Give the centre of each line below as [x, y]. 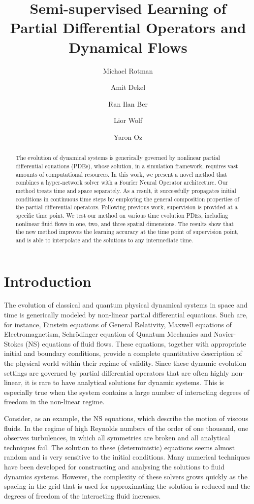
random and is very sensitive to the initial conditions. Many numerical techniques [127, 457]
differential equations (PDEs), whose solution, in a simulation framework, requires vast [127, 166]
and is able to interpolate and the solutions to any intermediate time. [104, 240]
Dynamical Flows [128, 47]
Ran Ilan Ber [128, 103]
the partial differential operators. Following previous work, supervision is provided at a [127, 207]
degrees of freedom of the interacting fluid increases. [82, 495]
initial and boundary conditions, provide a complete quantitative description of [123, 353]
